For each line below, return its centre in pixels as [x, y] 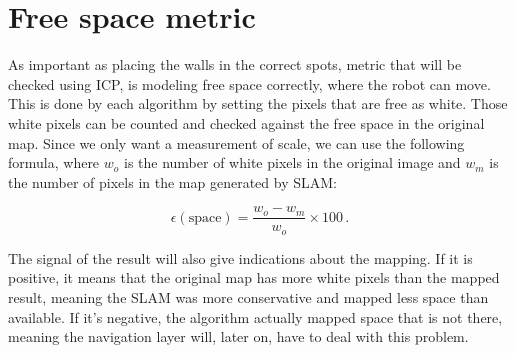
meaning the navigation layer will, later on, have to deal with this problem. [238, 336]
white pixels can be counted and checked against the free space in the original [246, 122]
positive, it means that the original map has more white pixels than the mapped [254, 277]
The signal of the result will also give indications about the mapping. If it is [240, 257]
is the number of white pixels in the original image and [292, 162]
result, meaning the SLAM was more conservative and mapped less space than [248, 296]
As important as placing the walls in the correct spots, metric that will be [235, 64]
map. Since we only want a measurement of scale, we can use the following [236, 142]
